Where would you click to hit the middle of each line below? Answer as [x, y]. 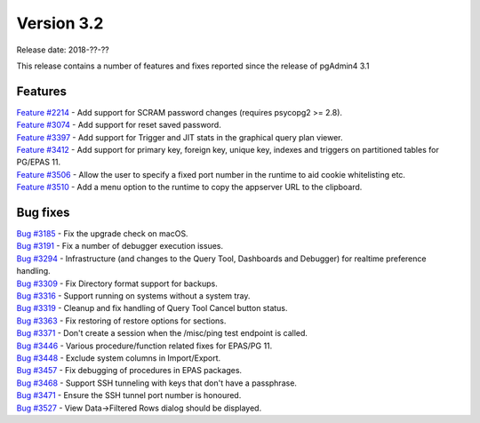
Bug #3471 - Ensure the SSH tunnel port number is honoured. [129, 395]
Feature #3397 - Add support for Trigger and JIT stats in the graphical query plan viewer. [180, 137]
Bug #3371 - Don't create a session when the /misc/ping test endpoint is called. [162, 333]
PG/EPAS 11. [39, 162]
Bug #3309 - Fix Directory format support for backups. [117, 283]
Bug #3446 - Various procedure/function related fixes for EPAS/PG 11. [144, 346]
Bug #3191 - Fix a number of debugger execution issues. [120, 246]
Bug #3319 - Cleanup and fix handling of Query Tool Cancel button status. [152, 308]
